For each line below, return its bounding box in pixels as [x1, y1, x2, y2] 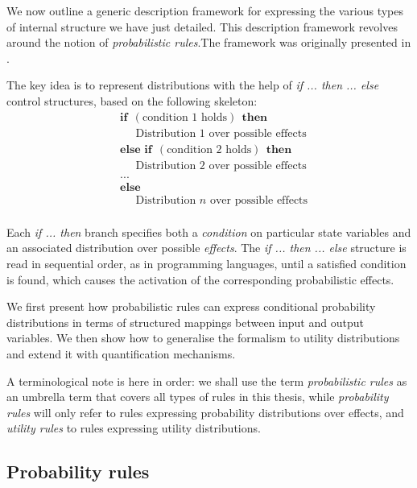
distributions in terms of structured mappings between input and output [6, 313, 364, 330]
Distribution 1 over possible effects [135, 127, 307, 139]
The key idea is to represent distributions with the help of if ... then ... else [6, 77, 379, 93]
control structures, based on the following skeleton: [6, 92, 258, 109]
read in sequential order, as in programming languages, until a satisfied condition [6, 255, 407, 271]
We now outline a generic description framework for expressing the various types [6, 2, 403, 19]
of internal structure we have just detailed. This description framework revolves [6, 18, 398, 35]
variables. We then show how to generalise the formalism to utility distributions [6, 329, 400, 346]
